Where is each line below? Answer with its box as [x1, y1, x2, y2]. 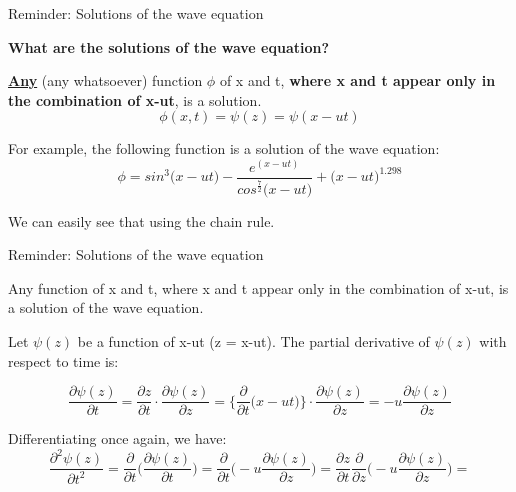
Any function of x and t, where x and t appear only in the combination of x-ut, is [8, 277, 509, 298]
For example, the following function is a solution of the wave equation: [8, 138, 440, 159]
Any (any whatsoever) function [8, 70, 203, 91]
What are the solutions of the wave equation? [8, 36, 330, 57]
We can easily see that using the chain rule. [8, 210, 275, 231]
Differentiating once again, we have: [8, 428, 227, 449]
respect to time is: [8, 350, 119, 371]
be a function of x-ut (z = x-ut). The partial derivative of [77, 331, 430, 351]
